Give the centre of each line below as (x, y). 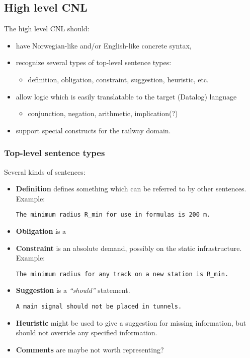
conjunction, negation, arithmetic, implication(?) (103, 113)
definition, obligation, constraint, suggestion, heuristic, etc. (118, 79)
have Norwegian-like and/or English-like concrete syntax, (104, 45)
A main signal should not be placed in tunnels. (99, 307)
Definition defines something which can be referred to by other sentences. (131, 189)
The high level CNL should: (47, 29)
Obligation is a (41, 231)
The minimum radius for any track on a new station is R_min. (122, 274)
